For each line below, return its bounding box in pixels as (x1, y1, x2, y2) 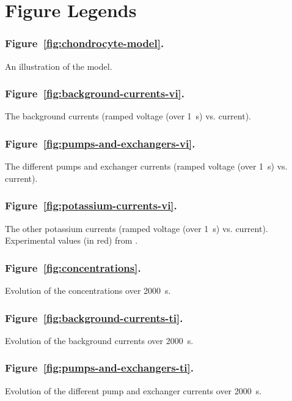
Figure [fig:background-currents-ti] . (5, 310, 183, 325)
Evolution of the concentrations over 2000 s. (5, 284, 171, 297)
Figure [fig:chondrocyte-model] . (5, 36, 164, 51)
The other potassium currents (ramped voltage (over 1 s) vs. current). (5, 222, 268, 234)
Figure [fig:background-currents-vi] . (5, 86, 185, 101)
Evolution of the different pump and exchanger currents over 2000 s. (5, 384, 262, 397)
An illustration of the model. (5, 59, 112, 72)
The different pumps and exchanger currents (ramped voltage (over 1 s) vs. (5, 160, 288, 173)
